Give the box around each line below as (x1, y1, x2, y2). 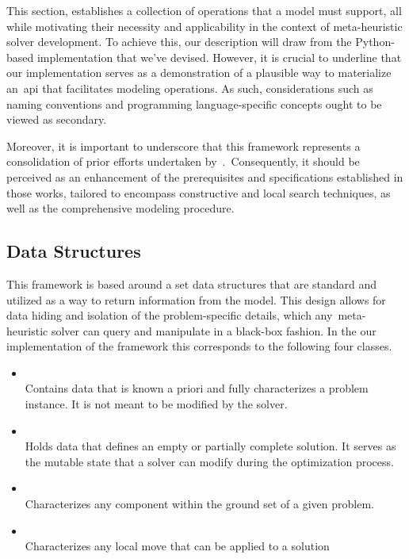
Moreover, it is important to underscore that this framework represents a (6, 137, 361, 154)
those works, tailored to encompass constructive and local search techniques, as (6, 184, 391, 201)
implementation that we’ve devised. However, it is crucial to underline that (36, 48, 402, 65)
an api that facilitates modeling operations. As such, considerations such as (6, 79, 373, 96)
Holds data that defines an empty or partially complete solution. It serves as (25, 438, 396, 454)
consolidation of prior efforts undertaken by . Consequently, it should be (6, 153, 360, 170)
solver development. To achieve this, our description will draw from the (6, 33, 352, 50)
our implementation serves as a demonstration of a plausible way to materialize (6, 64, 392, 81)
